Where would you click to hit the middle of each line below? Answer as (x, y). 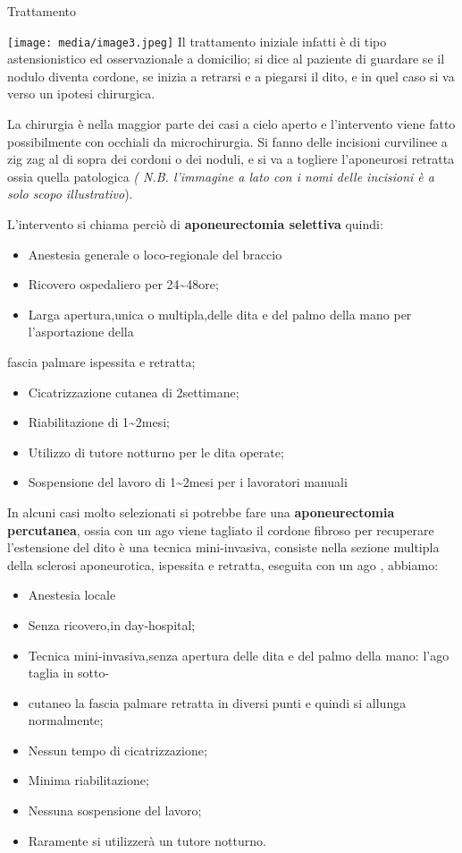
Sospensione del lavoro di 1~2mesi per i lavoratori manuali (188, 482)
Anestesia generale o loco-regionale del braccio (155, 254)
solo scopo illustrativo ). (70, 194)
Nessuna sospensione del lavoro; (115, 810)
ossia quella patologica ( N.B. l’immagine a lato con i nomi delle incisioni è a (221, 176)
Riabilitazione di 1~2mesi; (99, 422)
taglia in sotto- (69, 673)
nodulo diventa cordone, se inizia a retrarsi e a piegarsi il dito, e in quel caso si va (231, 76)
